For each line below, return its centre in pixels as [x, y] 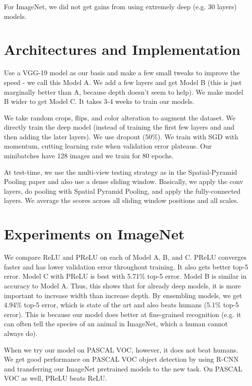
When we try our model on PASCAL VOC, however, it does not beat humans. [121, 349]
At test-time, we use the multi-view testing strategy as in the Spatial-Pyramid [121, 172]
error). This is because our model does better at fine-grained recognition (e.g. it [123, 314]
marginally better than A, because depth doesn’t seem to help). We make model [124, 92]
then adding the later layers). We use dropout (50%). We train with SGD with [121, 136]
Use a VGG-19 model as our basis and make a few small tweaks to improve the [122, 73]
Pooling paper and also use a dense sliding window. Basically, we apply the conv [124, 181]
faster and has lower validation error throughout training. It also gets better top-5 [126, 266]
